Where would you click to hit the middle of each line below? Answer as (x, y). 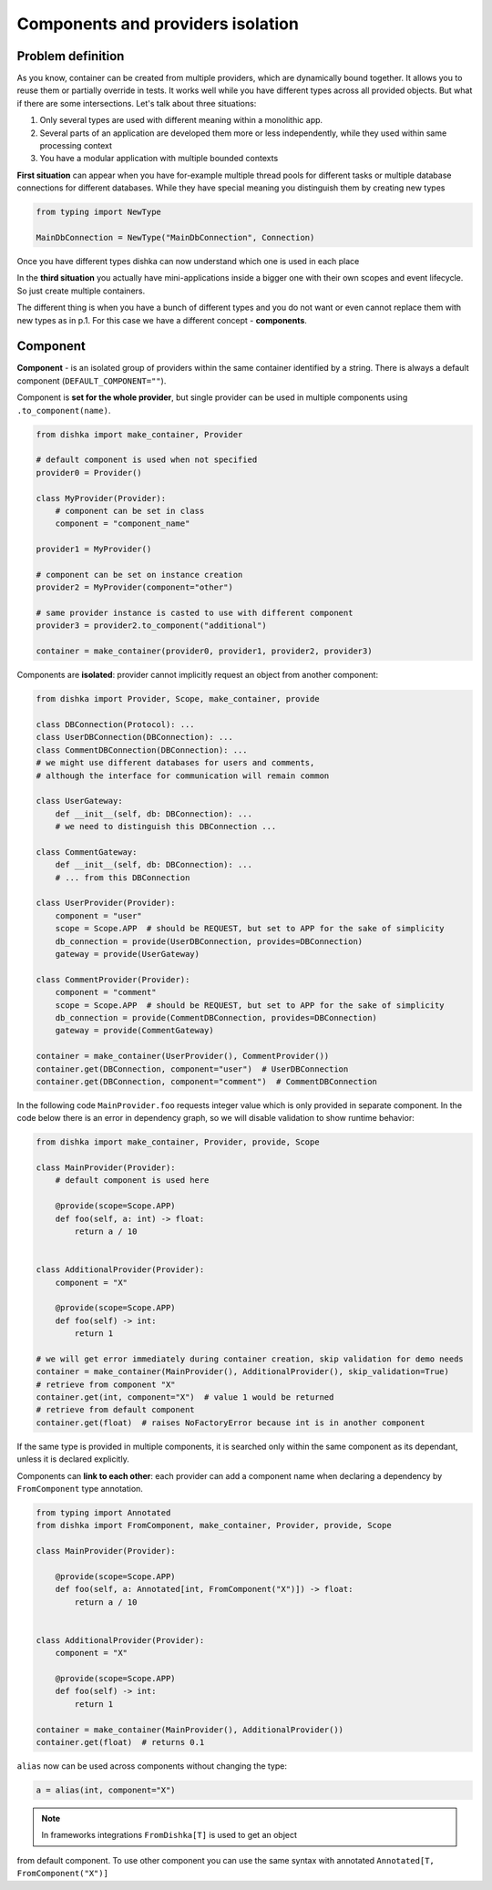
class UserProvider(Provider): (106, 903)
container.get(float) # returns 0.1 (120, 1742)
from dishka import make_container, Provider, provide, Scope (178, 1142)
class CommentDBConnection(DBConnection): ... (142, 750)
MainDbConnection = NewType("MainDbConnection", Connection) (175, 237)
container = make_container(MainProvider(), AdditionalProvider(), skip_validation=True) (243, 1372)
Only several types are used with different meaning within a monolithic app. (181, 120)
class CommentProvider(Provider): (113, 979)
